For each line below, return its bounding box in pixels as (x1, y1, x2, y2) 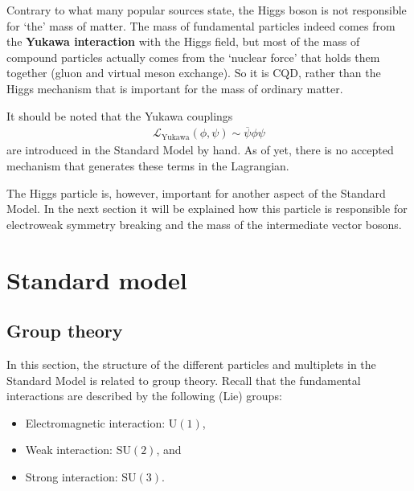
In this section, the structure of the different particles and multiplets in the (6, 355, 376, 372)
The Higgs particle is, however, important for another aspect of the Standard (6, 184, 386, 201)
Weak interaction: (25, 441, 113, 458)
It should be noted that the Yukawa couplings (6, 107, 233, 124)
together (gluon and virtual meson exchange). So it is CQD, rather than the (6, 64, 381, 81)
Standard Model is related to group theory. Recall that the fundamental (6, 371, 361, 388)
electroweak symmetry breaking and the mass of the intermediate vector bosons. (6, 215, 402, 232)
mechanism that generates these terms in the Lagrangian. (6, 158, 289, 174)
